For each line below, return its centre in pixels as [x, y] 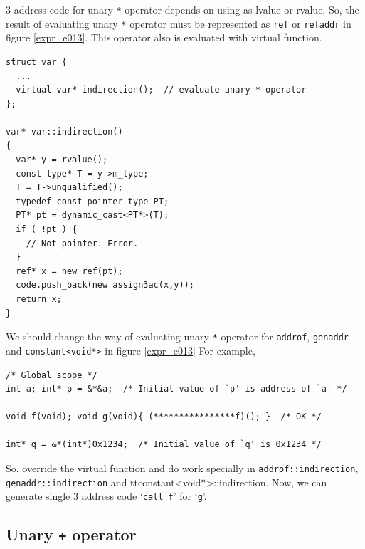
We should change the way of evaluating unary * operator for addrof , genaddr [178, 336]
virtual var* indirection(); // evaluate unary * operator [161, 90]
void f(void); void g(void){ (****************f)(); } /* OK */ [164, 417]
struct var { [36, 62]
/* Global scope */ [52, 375]
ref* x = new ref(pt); [69, 271]
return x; [39, 299]
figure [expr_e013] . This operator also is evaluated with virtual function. [164, 37]
